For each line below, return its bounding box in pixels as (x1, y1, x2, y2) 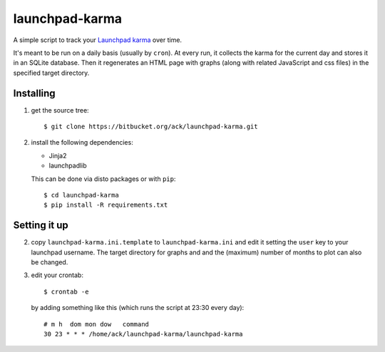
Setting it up (13, 219, 69, 232)
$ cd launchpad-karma (43, 191, 119, 199)
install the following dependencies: (31, 138, 133, 147)
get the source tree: (31, 105, 89, 114)
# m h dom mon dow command (43, 320, 150, 328)
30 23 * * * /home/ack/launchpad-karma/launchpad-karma (43, 330, 243, 338)
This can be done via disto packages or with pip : (31, 175, 176, 183)
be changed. (31, 258, 68, 266)
